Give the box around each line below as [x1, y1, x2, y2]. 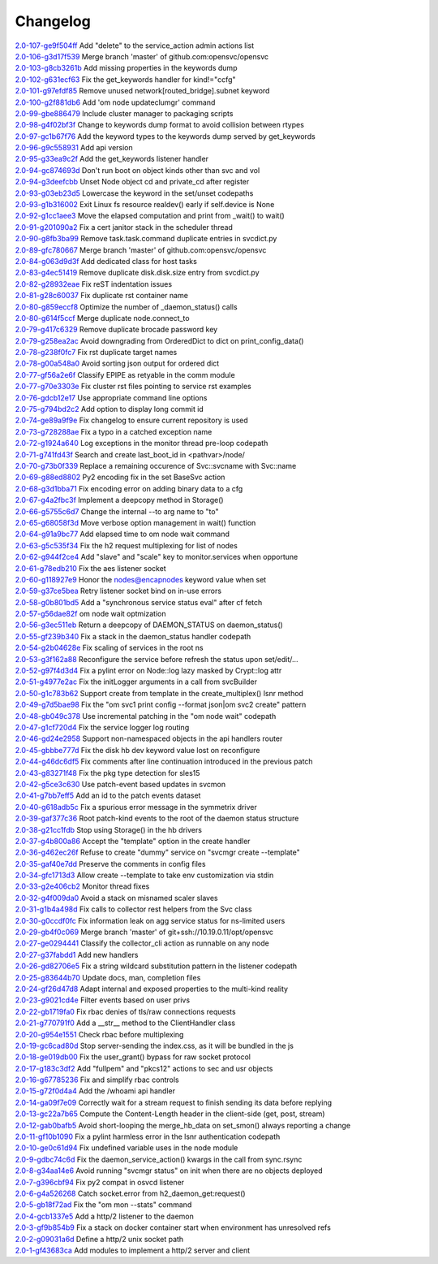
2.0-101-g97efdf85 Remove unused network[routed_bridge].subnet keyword [15, 86, 270, 96]
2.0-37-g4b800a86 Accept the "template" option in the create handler [15, 836, 251, 846]
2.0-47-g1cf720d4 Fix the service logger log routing [15, 722, 190, 732]
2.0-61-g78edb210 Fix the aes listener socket [15, 563, 166, 573]
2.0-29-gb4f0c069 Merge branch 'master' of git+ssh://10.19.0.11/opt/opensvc [15, 927, 274, 937]
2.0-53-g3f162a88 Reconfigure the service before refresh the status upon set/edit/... [15, 654, 299, 664]
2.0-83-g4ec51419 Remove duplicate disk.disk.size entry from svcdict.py [15, 268, 260, 278]
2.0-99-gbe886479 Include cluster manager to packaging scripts [15, 108, 234, 118]
